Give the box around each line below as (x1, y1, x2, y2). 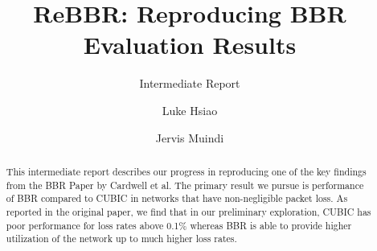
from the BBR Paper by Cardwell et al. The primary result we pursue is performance (6, 178, 364, 191)
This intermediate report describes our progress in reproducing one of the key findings (6, 164, 367, 178)
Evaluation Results (83, 28, 297, 61)
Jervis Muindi (155, 129, 224, 146)
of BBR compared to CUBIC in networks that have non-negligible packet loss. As (6, 191, 348, 205)
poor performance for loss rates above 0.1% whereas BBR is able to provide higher (6, 218, 352, 232)
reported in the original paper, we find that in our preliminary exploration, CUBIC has (6, 204, 371, 218)
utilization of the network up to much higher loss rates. (6, 232, 237, 245)
